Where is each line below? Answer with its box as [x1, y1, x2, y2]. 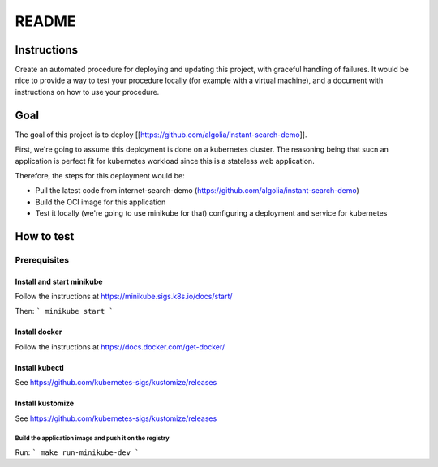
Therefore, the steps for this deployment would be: [15, 170, 186, 180]
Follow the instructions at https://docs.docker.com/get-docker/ [15, 341, 225, 352]
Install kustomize [15, 398, 75, 409]
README [15, 12, 76, 30]
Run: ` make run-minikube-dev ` [15, 448, 140, 457]
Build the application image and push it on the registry [15, 435, 170, 443]
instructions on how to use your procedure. [15, 87, 160, 96]
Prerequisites [15, 254, 69, 265]
